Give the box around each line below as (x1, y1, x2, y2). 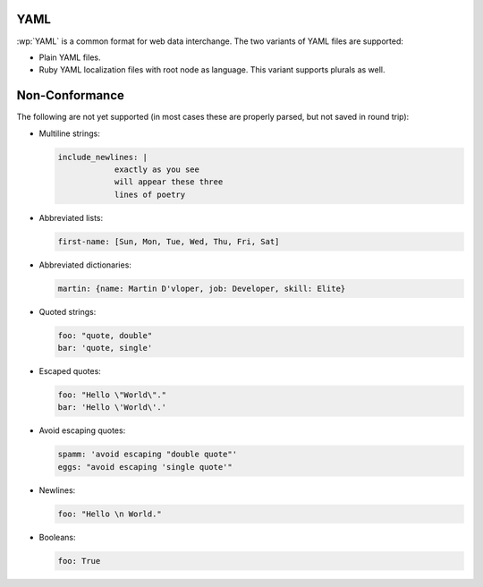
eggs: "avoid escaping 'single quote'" (57, 462, 233, 472)
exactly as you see (114, 164, 200, 174)
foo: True (57, 556, 101, 566)
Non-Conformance (16, 88, 125, 103)
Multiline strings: (38, 128, 100, 139)
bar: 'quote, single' (57, 343, 153, 353)
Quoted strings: (38, 306, 97, 317)
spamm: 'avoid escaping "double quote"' (57, 449, 237, 460)
